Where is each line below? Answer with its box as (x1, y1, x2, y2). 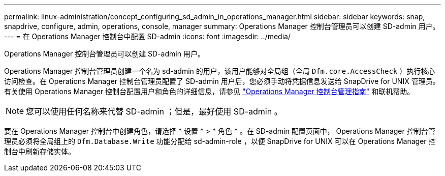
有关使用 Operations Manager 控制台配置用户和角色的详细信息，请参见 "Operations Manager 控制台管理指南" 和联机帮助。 (4, 87, 415, 96)
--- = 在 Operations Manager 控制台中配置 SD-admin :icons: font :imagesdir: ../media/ (4, 32, 291, 41)
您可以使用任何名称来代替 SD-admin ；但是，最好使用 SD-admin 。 (26, 106, 282, 116)
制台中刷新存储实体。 (4, 147, 75, 156)
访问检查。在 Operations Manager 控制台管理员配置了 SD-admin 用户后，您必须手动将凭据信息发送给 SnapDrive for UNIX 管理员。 (4, 77, 440, 85)
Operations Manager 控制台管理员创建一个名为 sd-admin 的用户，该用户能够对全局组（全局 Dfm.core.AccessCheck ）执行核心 (4, 67, 435, 75)
